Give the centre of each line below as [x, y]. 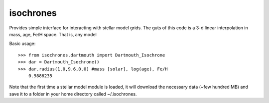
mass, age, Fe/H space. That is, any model [53, 34]
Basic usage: [22, 44]
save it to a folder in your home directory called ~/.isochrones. [73, 94]
